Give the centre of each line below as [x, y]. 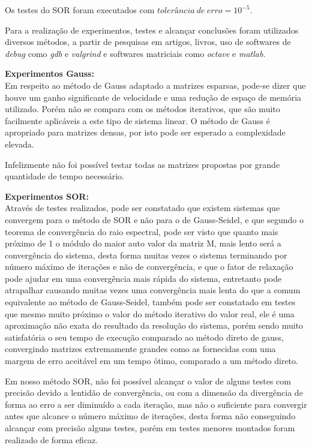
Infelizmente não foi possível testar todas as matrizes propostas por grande [142, 164]
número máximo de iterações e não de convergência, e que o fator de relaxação [149, 267]
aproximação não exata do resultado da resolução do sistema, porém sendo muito [154, 325]
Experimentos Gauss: [49, 73]
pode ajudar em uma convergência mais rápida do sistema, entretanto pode [143, 278]
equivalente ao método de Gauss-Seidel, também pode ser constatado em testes [150, 302]
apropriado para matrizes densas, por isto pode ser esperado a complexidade [145, 132]
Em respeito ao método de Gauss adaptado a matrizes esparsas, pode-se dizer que [155, 85]
